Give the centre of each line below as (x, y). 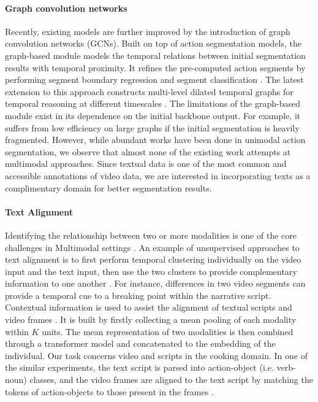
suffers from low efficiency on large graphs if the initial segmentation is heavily (152, 127)
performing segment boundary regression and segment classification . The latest (154, 79)
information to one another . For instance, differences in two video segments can (155, 283)
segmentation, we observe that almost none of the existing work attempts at (148, 151)
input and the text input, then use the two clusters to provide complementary (151, 271)
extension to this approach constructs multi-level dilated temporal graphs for (149, 91)
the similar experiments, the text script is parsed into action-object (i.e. (139, 367)
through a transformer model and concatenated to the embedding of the (140, 343)
